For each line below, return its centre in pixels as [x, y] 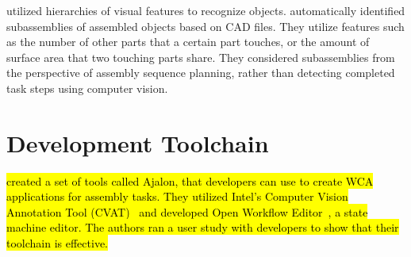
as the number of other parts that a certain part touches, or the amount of [188, 42]
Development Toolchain [138, 142]
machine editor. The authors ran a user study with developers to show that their [203, 227]
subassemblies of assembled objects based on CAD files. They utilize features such [205, 26]
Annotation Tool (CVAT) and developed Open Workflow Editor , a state [187, 211]
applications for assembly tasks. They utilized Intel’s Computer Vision [177, 196]
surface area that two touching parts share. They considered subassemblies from [201, 57]
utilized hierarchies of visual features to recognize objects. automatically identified [206, 10]
